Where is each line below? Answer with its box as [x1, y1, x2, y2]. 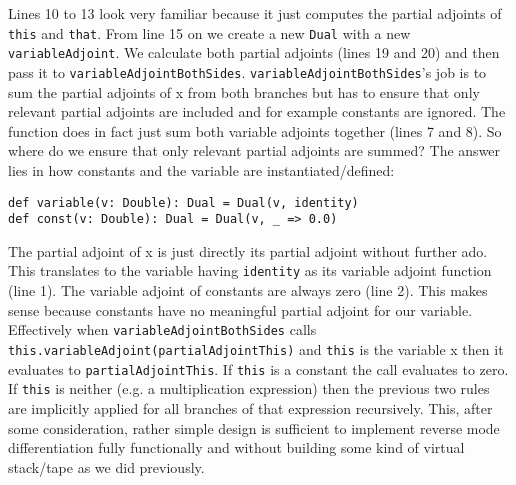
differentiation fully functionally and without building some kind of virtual [8, 437, 465, 458]
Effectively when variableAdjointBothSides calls [8, 319, 317, 340]
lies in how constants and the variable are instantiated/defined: [8, 159, 395, 180]
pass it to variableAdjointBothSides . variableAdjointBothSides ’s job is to [8, 61, 487, 82]
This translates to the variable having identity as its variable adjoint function [8, 260, 492, 281]
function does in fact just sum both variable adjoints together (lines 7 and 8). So [8, 120, 502, 141]
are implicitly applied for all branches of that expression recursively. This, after [8, 397, 493, 418]
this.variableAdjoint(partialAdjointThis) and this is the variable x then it [8, 338, 504, 359]
